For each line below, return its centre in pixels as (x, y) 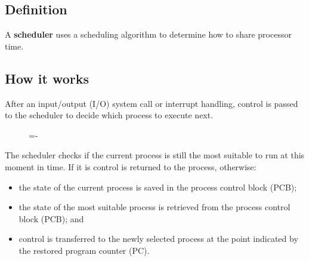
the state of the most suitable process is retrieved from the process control (154, 207)
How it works (47, 78)
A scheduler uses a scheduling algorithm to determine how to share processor (148, 34)
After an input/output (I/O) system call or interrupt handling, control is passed (152, 103)
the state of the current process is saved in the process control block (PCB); (158, 187)
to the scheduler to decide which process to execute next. (109, 115)
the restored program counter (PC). (84, 250)
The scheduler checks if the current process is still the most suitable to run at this (155, 155)
